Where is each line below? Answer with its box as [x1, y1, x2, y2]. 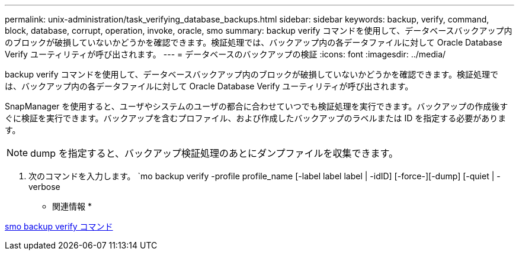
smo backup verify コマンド [5, 221, 113, 231]
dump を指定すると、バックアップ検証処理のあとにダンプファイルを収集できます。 [30, 147, 398, 159]
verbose [28, 182, 60, 192]
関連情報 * [52, 201, 92, 211]
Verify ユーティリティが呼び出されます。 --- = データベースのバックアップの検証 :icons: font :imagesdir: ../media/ [5, 49, 446, 59]
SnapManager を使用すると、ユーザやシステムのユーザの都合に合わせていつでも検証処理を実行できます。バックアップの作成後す [5, 101, 508, 111]
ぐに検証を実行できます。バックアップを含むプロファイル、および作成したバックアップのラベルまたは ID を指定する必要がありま [5, 113, 507, 123]
